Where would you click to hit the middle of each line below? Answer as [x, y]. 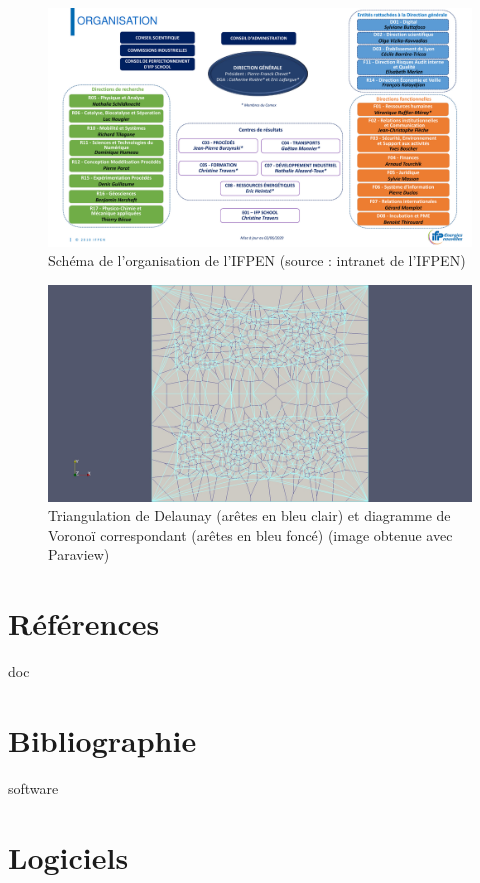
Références [84, 623]
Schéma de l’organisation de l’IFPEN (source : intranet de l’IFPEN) [257, 260]
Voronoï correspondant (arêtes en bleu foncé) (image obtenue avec [250, 534]
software [33, 787]
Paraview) [79, 554]
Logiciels [68, 856]
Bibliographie [102, 739]
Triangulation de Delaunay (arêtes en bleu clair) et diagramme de [249, 515]
